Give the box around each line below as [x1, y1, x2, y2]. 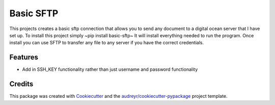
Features [9, 53, 38, 62]
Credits [9, 80, 34, 89]
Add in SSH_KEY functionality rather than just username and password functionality [22, 66, 198, 72]
